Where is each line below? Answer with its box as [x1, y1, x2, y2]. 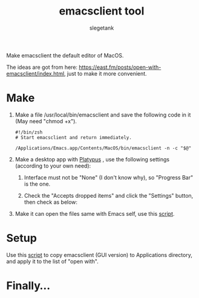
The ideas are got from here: [6, 63, 77, 71]
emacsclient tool [59, 4, 145, 18]
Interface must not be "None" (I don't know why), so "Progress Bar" [24, 173, 194, 181]
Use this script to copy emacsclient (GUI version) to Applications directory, [6, 251, 192, 258]
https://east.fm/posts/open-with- [78, 63, 161, 71]
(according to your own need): [15, 162, 91, 169]
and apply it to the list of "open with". [6, 258, 99, 265]
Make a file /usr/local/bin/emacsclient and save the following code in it [15, 111, 191, 118]
